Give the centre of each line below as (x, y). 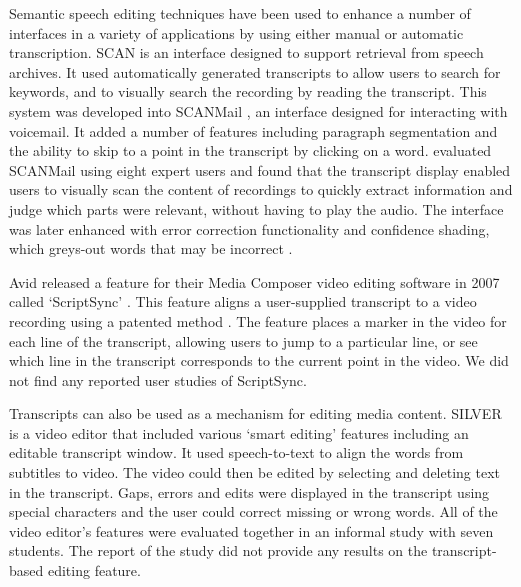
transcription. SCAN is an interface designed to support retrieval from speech (246, 52)
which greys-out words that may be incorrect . (151, 248)
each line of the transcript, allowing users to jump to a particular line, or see (243, 340)
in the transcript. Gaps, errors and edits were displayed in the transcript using (249, 491)
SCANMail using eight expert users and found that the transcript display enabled (260, 169)
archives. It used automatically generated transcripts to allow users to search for (255, 71)
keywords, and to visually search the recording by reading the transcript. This (248, 91)
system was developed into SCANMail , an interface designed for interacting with (258, 110)
